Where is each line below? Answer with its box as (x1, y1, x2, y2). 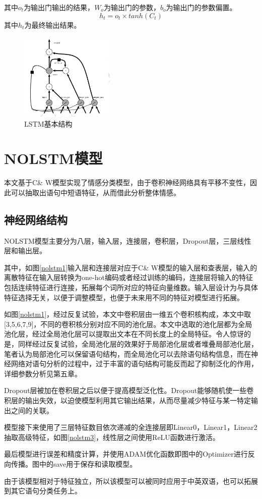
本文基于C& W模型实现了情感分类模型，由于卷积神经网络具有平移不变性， (4, 177, 250, 188)
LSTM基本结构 (24, 118, 73, 129)
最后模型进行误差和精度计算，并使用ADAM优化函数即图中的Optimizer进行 (4, 449, 248, 459)
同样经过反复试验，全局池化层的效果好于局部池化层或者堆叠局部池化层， (18, 338, 258, 349)
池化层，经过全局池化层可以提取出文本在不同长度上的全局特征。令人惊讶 (4, 328, 244, 339)
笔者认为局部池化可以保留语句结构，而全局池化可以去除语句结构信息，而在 (4, 348, 251, 359)
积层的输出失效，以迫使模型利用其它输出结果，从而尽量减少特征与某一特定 (4, 395, 251, 405)
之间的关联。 (11, 405, 53, 415)
